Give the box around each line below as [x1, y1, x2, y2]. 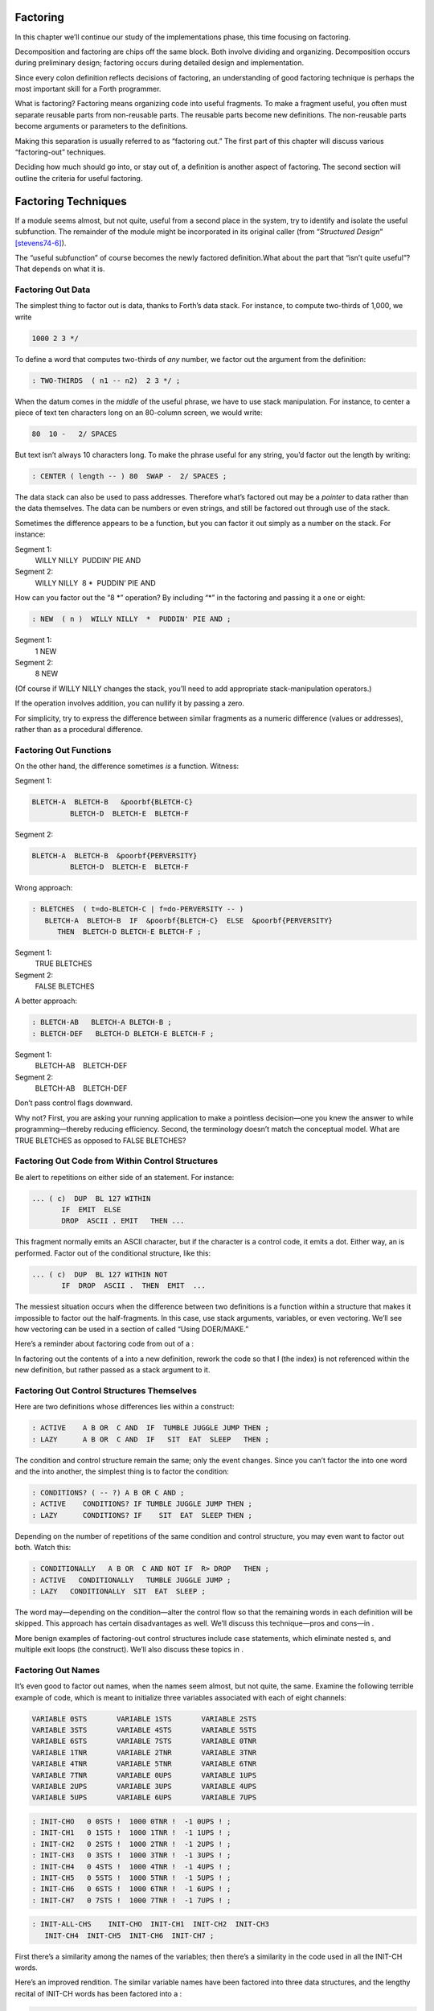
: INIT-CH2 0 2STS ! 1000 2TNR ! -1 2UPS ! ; [31, 1839, 231, 1849]
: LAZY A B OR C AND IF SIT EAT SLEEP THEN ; [31, 1434, 269, 1444]
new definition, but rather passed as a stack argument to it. [14, 1365, 211, 1375]
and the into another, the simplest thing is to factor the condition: [14, 1466, 229, 1476]
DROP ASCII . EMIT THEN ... [61, 1216, 185, 1226]
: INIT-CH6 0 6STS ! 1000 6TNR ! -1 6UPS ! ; [31, 1885, 231, 1894]
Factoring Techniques [14, 194, 128, 208]
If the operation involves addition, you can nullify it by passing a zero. [14, 698, 245, 708]
